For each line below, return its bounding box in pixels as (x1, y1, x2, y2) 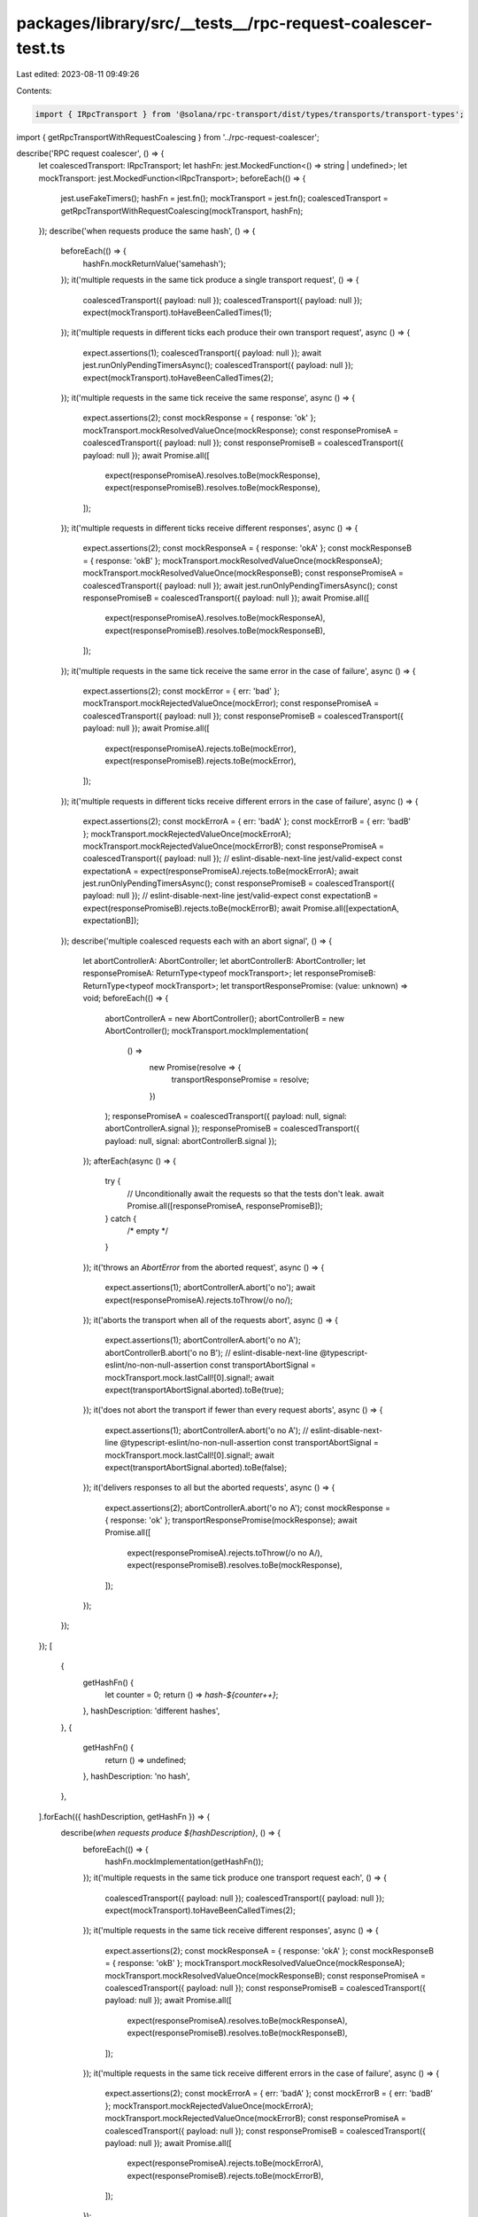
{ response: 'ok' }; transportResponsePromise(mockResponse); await (104, 1515, 358, 1525)
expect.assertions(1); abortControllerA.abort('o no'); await (104, 1282, 316, 1293)
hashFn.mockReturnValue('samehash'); (82, 258, 227, 269)
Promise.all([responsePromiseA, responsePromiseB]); (127, 1201, 323, 1211)
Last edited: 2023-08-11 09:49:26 (16, 69, 140, 80)
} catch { (104, 1213, 137, 1224)
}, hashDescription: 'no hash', (82, 1770, 190, 1782)
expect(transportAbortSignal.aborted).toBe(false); (104, 1461, 288, 1472)
